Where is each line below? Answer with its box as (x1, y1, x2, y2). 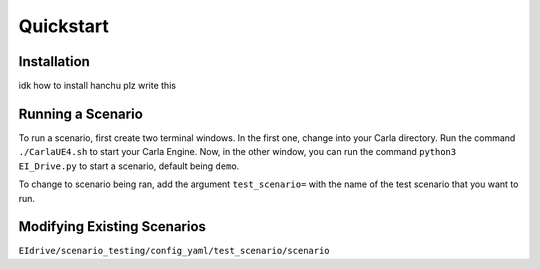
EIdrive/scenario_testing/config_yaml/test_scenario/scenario (18, 245, 330, 257)
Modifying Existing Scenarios (18, 218, 207, 235)
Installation (18, 53, 90, 70)
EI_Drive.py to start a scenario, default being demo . (18, 160, 240, 172)
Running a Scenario (18, 105, 144, 122)
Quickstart (18, 15, 110, 37)
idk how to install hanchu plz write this (18, 80, 177, 92)
